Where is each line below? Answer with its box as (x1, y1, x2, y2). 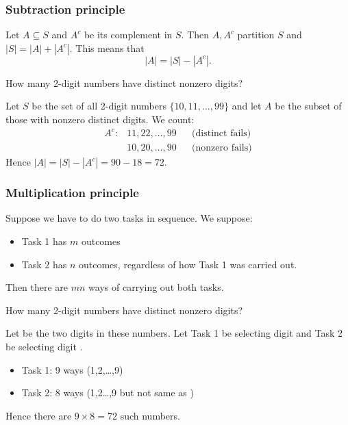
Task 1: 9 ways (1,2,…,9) (21, 362, 123, 376)
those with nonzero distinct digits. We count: (5, 112, 195, 126)
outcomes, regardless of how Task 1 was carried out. (79, 257, 297, 271)
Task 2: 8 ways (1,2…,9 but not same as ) (21, 385, 194, 400)
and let (232, 99, 262, 113)
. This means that (69, 40, 145, 55)
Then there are (5, 280, 69, 294)
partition (237, 27, 275, 42)
